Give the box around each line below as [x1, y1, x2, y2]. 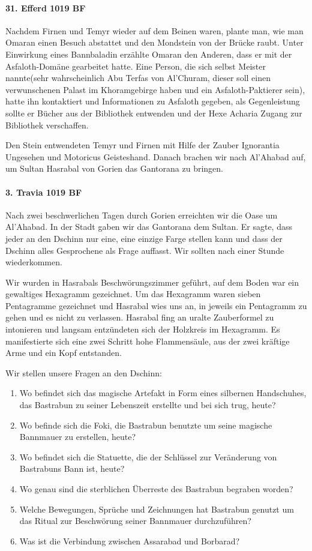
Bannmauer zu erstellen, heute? [19, 430, 136, 443]
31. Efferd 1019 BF [5, 1, 86, 14]
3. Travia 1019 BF [5, 185, 82, 198]
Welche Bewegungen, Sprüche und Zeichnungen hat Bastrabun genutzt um [19, 502, 294, 515]
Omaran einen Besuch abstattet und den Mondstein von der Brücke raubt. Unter [5, 36, 304, 49]
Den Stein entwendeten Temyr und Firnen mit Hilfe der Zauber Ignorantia [5, 139, 280, 151]
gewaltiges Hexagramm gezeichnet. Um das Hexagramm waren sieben [5, 288, 261, 300]
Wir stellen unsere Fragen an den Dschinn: [5, 366, 162, 379]
